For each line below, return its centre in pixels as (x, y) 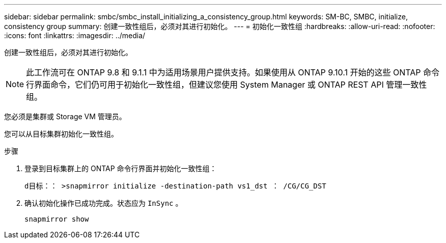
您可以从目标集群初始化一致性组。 (61, 134)
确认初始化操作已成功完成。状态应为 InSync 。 (104, 203)
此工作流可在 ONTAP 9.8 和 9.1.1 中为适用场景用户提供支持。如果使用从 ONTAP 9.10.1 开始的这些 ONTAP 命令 (233, 72)
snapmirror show (57, 219)
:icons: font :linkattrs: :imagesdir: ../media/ (75, 35)
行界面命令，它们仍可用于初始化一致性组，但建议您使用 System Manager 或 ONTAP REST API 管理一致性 (227, 85)
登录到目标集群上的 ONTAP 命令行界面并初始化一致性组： (121, 168)
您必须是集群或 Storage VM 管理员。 (65, 116)
